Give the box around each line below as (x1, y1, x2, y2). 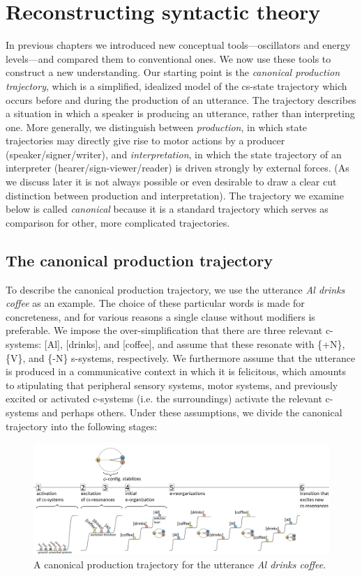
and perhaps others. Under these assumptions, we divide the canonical (41, 404, 342, 419)
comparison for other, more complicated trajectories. (6, 215, 230, 229)
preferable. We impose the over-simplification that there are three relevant (6, 323, 323, 338)
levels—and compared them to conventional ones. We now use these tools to (6, 51, 331, 66)
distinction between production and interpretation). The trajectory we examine (6, 188, 344, 202)
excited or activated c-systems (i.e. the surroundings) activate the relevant (6, 391, 322, 406)
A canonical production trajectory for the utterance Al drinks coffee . (33, 557, 326, 571)
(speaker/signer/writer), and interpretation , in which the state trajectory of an (6, 146, 342, 161)
